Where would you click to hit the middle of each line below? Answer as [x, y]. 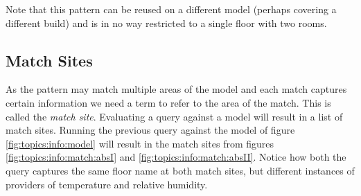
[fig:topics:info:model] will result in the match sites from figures [140, 143]
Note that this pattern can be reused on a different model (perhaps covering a [171, 9]
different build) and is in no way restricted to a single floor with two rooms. [166, 23]
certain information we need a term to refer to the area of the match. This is [168, 102]
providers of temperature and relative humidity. [107, 184]
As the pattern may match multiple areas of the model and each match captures [176, 89]
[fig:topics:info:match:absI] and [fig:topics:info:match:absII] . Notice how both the [176, 157]
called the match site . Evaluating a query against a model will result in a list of [174, 116]
